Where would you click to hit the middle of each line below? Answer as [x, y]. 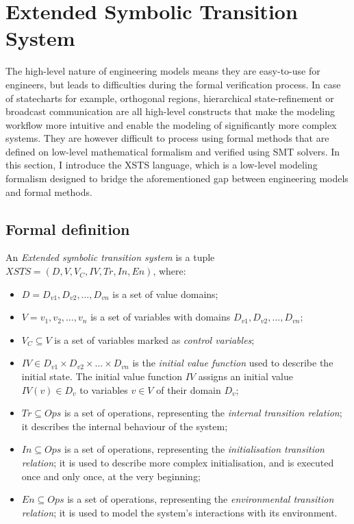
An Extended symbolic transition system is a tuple [110, 257]
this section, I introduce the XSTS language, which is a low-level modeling [162, 165]
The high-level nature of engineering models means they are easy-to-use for [163, 71]
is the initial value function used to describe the [233, 363]
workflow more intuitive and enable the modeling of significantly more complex [171, 124]
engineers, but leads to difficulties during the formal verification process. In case [173, 84]
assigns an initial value [245, 376]
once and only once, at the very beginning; [111, 476]
